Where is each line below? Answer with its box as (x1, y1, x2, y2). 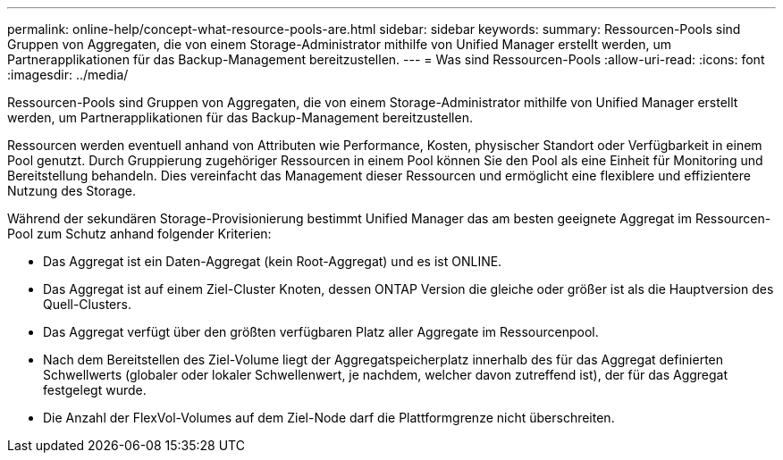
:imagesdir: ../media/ (7, 67, 129, 82)
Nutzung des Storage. (7, 183, 137, 198)
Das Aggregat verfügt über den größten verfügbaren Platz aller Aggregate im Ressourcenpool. (43, 324, 599, 339)
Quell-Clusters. (43, 297, 131, 312)
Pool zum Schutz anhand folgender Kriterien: (7, 226, 272, 241)
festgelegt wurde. (43, 382, 147, 397)
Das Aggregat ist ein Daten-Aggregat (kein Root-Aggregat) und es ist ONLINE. (43, 254, 502, 269)
